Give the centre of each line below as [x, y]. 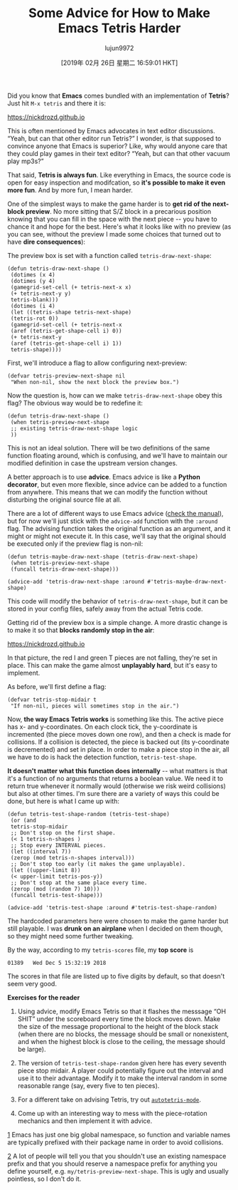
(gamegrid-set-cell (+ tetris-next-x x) [71, 287]
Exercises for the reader [44, 997]
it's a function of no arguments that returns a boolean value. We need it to [115, 778]
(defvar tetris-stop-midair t [52, 700]
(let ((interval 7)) [41, 852]
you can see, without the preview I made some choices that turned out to [114, 234]
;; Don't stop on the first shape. [63, 833]
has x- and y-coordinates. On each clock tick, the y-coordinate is [102, 726]
